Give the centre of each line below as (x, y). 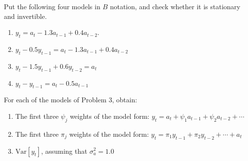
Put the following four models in (52, 6)
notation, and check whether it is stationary (175, 6)
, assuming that (64, 151)
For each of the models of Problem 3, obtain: (71, 100)
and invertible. (25, 16)
